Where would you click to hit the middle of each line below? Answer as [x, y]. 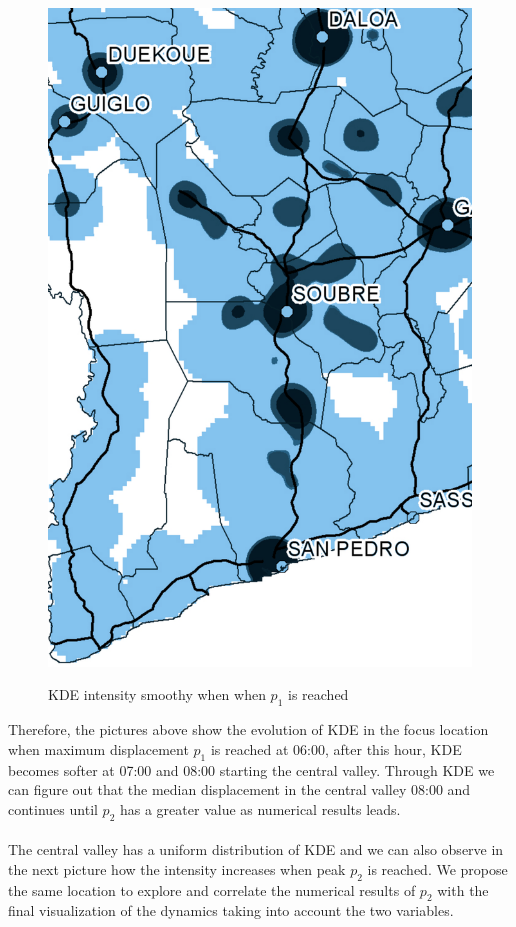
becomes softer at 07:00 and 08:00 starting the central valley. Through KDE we [251, 769]
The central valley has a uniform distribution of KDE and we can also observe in [256, 849]
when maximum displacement [98, 748]
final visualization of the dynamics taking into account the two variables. [231, 910]
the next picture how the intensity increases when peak [177, 868]
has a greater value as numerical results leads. [260, 808]
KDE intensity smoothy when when [157, 694]
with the [463, 889]
